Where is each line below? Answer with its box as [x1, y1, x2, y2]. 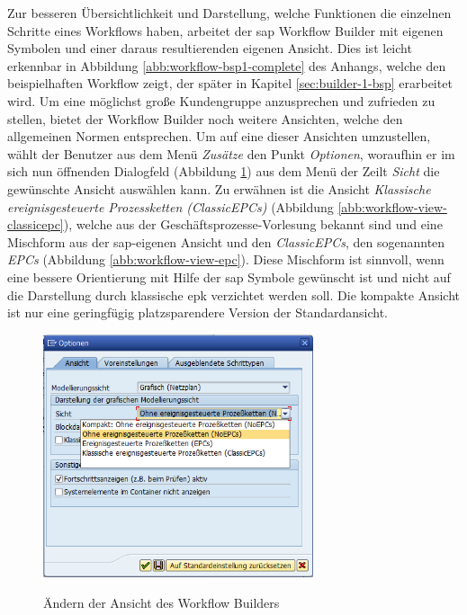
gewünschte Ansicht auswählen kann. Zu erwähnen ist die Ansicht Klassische [7, 179, 431, 198]
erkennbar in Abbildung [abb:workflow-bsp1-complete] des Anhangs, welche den [7, 56, 446, 75]
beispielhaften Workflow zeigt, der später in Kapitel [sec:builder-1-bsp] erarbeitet [7, 74, 453, 93]
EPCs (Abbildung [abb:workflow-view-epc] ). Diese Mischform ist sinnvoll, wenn [7, 250, 445, 269]
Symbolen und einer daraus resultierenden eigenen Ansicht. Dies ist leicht [7, 39, 412, 58]
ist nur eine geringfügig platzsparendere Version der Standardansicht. [7, 303, 388, 322]
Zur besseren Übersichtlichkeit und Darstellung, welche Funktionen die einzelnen [7, 4, 452, 22]
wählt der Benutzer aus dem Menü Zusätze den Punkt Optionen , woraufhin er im [7, 144, 455, 163]
